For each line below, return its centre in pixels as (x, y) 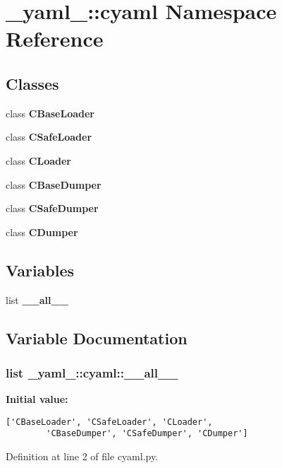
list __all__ (37, 299)
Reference (55, 39)
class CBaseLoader (50, 113)
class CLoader (38, 160)
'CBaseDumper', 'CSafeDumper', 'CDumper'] (147, 434)
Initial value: (37, 399)
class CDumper (42, 232)
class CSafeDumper (52, 208)
